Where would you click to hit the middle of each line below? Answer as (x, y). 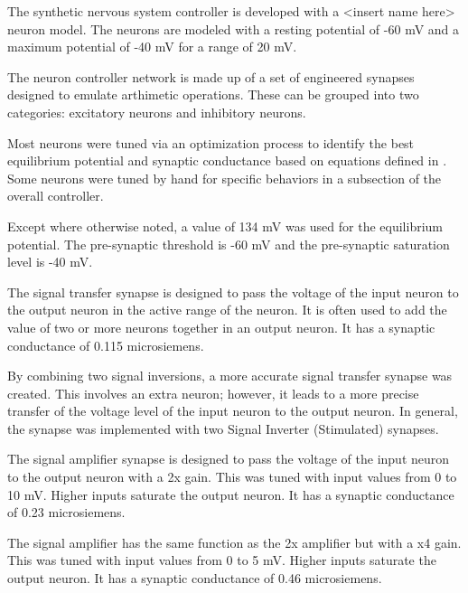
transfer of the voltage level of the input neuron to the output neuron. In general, (233, 411)
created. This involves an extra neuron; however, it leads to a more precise (213, 393)
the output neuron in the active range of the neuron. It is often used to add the (227, 310)
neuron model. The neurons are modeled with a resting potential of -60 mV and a (234, 28)
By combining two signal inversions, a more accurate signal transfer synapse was (230, 376)
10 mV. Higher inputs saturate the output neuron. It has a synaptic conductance (231, 494)
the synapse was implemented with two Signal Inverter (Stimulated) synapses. (223, 428)
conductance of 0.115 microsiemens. (106, 345)
